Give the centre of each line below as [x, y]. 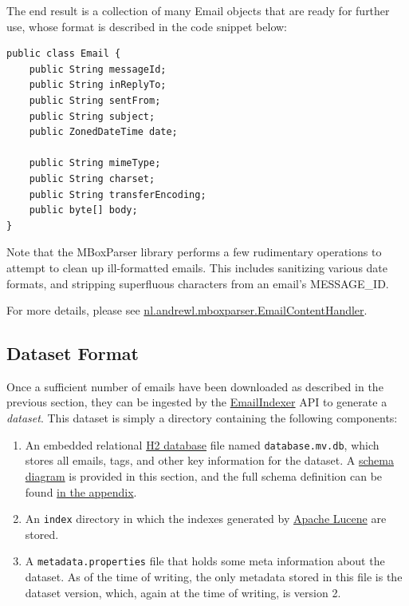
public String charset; [92, 178]
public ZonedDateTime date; [103, 132]
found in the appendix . [81, 491]
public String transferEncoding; [118, 194]
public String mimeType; [95, 163]
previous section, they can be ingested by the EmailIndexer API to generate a [197, 402]
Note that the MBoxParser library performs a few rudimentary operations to [194, 252]
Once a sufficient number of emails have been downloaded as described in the [195, 386]
